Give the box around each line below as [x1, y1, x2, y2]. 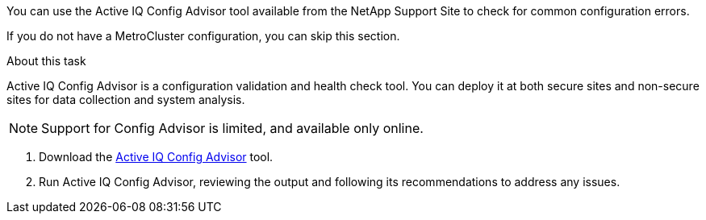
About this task [6, 54, 86, 68]
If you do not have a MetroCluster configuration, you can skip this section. [6, 29, 400, 43]
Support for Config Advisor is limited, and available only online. [41, 120, 424, 136]
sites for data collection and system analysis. [6, 93, 245, 106]
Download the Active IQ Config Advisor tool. [39, 150, 274, 164]
